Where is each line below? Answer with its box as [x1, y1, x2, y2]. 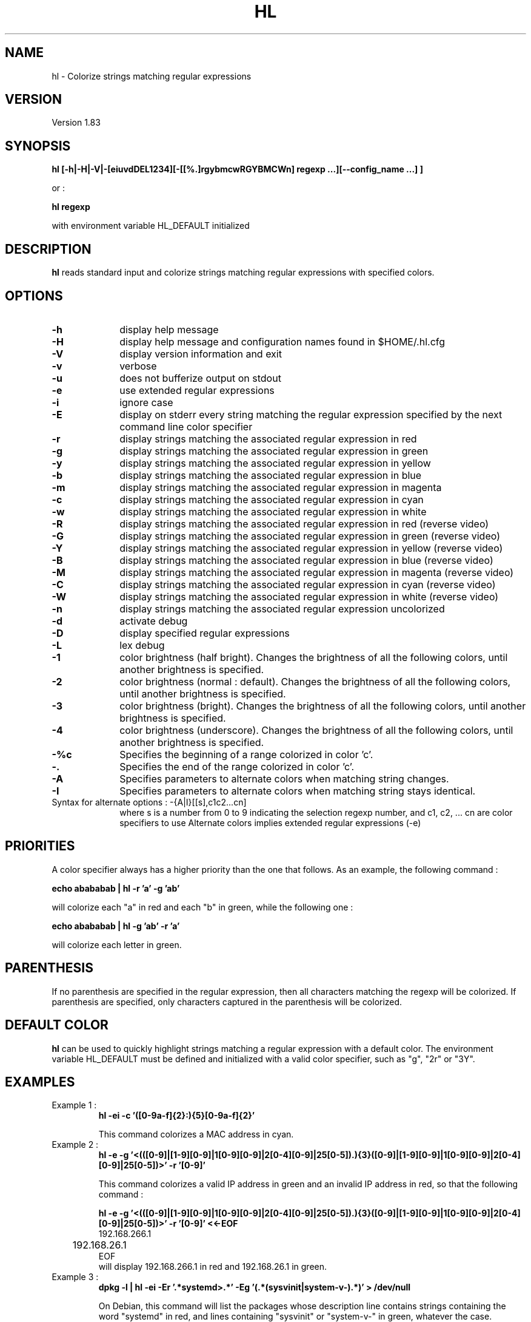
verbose [119, 359, 157, 372]
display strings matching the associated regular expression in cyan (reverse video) [119, 578, 496, 591]
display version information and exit [119, 347, 282, 360]
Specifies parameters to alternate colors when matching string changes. [119, 772, 449, 785]
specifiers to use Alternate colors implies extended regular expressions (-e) [119, 817, 421, 828]
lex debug [119, 639, 165, 651]
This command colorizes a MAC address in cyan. [98, 1129, 294, 1140]
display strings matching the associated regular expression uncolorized [119, 602, 445, 615]
